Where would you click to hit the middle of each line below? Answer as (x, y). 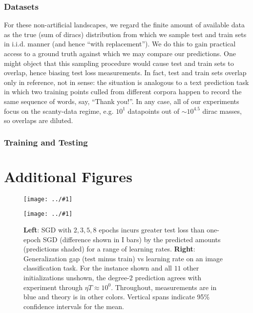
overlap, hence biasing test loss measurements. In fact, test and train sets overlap (125, 73)
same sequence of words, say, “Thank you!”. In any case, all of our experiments (122, 101)
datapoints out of (154, 111)
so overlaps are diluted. (39, 120)
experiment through (53, 287)
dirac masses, (222, 111)
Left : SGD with (48, 230)
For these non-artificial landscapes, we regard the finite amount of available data (124, 25)
